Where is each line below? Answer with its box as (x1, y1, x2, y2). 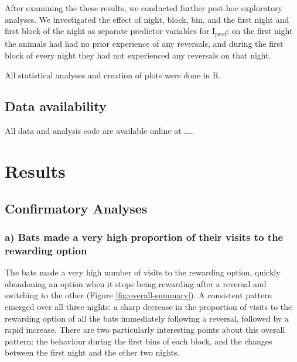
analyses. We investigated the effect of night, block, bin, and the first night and (5, 13, 289, 25)
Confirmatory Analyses (5, 199, 148, 217)
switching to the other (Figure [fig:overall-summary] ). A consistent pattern (5, 289, 272, 301)
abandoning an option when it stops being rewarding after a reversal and (5, 277, 267, 289)
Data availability (5, 97, 107, 115)
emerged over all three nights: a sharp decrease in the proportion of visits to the (5, 300, 292, 312)
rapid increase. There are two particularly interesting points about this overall (5, 323, 285, 336)
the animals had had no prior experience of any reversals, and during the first (5, 37, 284, 50)
